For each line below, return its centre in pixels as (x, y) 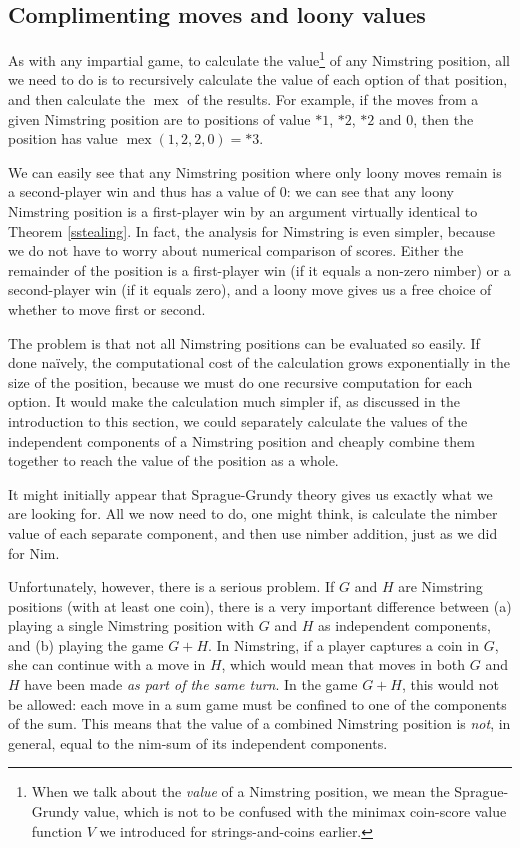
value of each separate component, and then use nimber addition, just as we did (253, 532)
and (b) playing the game (86, 644)
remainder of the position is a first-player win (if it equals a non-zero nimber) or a (259, 269)
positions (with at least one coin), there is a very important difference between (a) (260, 605)
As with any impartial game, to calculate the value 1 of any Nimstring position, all (259, 58)
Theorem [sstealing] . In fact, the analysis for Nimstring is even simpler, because (251, 230)
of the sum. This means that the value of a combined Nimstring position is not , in (259, 723)
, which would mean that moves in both (343, 664)
